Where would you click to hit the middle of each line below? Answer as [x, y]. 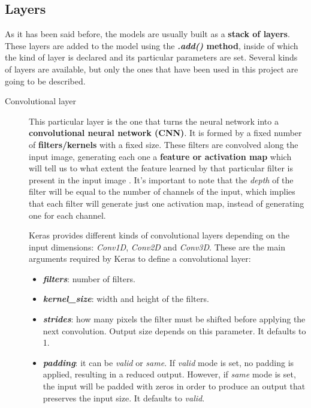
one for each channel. [67, 215]
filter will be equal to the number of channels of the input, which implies [162, 191]
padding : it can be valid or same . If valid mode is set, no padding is [168, 362]
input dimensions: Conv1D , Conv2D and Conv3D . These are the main [157, 247]
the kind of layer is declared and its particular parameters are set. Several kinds [151, 57]
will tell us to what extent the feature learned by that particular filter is [161, 168]
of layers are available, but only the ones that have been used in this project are [152, 69]
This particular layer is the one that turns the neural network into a [154, 121]
